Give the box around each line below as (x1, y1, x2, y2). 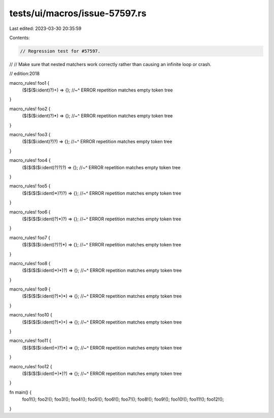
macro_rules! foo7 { (9, 234, 51, 241)
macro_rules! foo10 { (9, 312, 53, 318)
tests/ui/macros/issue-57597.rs (9, 8, 147, 19)
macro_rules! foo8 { (9, 260, 51, 266)
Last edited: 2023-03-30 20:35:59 (9, 25, 82, 31)
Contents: (9, 35, 30, 41)
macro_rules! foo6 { (9, 209, 51, 215)
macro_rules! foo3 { (9, 132, 51, 138)
